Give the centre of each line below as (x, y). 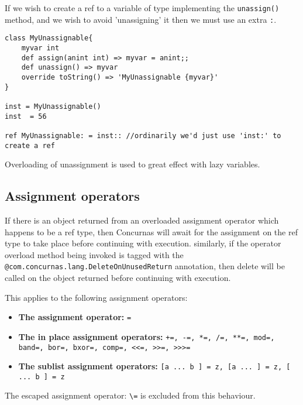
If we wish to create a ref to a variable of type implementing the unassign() (142, 8)
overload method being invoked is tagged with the (94, 254)
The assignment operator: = (75, 317)
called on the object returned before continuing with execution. (118, 278)
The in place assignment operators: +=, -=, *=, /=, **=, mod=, (147, 336)
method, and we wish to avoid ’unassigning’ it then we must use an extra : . (141, 19)
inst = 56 (26, 116)
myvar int (40, 48)
